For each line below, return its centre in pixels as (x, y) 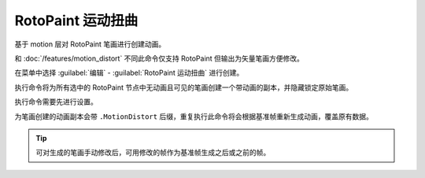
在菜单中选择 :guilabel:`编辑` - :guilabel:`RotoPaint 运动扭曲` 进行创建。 (129, 73)
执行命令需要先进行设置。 (56, 102)
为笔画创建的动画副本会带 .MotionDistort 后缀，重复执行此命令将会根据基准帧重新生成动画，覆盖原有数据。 (194, 116)
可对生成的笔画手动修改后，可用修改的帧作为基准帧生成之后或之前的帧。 (153, 153)
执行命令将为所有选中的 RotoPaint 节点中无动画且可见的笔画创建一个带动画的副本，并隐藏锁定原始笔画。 (184, 87)
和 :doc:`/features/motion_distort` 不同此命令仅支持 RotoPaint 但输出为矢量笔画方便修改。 (159, 58)
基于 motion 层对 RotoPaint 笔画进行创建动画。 (90, 44)
